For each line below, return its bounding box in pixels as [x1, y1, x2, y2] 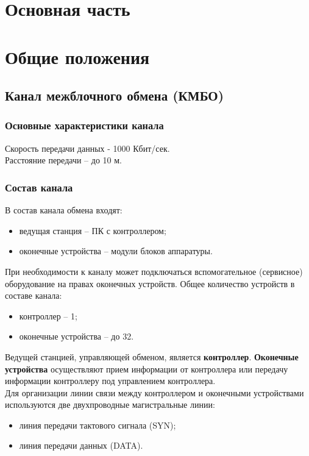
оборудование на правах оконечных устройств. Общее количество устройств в [5, 277, 295, 290]
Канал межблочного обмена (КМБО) [5, 86, 224, 105]
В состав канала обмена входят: [5, 204, 123, 216]
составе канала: [5, 289, 62, 302]
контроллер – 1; [19, 309, 77, 322]
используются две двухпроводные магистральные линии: [5, 398, 215, 411]
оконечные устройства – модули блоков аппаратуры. [19, 244, 213, 257]
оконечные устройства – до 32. [19, 330, 134, 343]
